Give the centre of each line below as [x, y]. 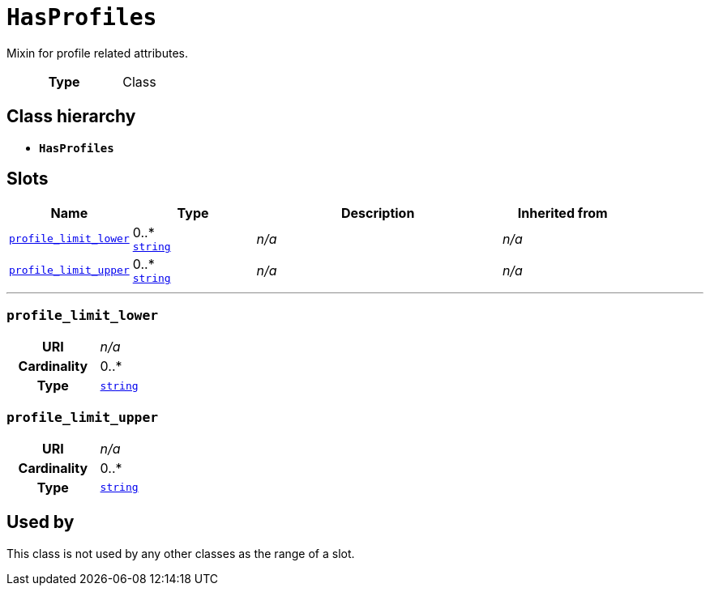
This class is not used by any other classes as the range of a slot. [181, 553]
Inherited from [562, 213]
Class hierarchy [71, 117]
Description [378, 213]
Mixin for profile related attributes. [97, 53]
